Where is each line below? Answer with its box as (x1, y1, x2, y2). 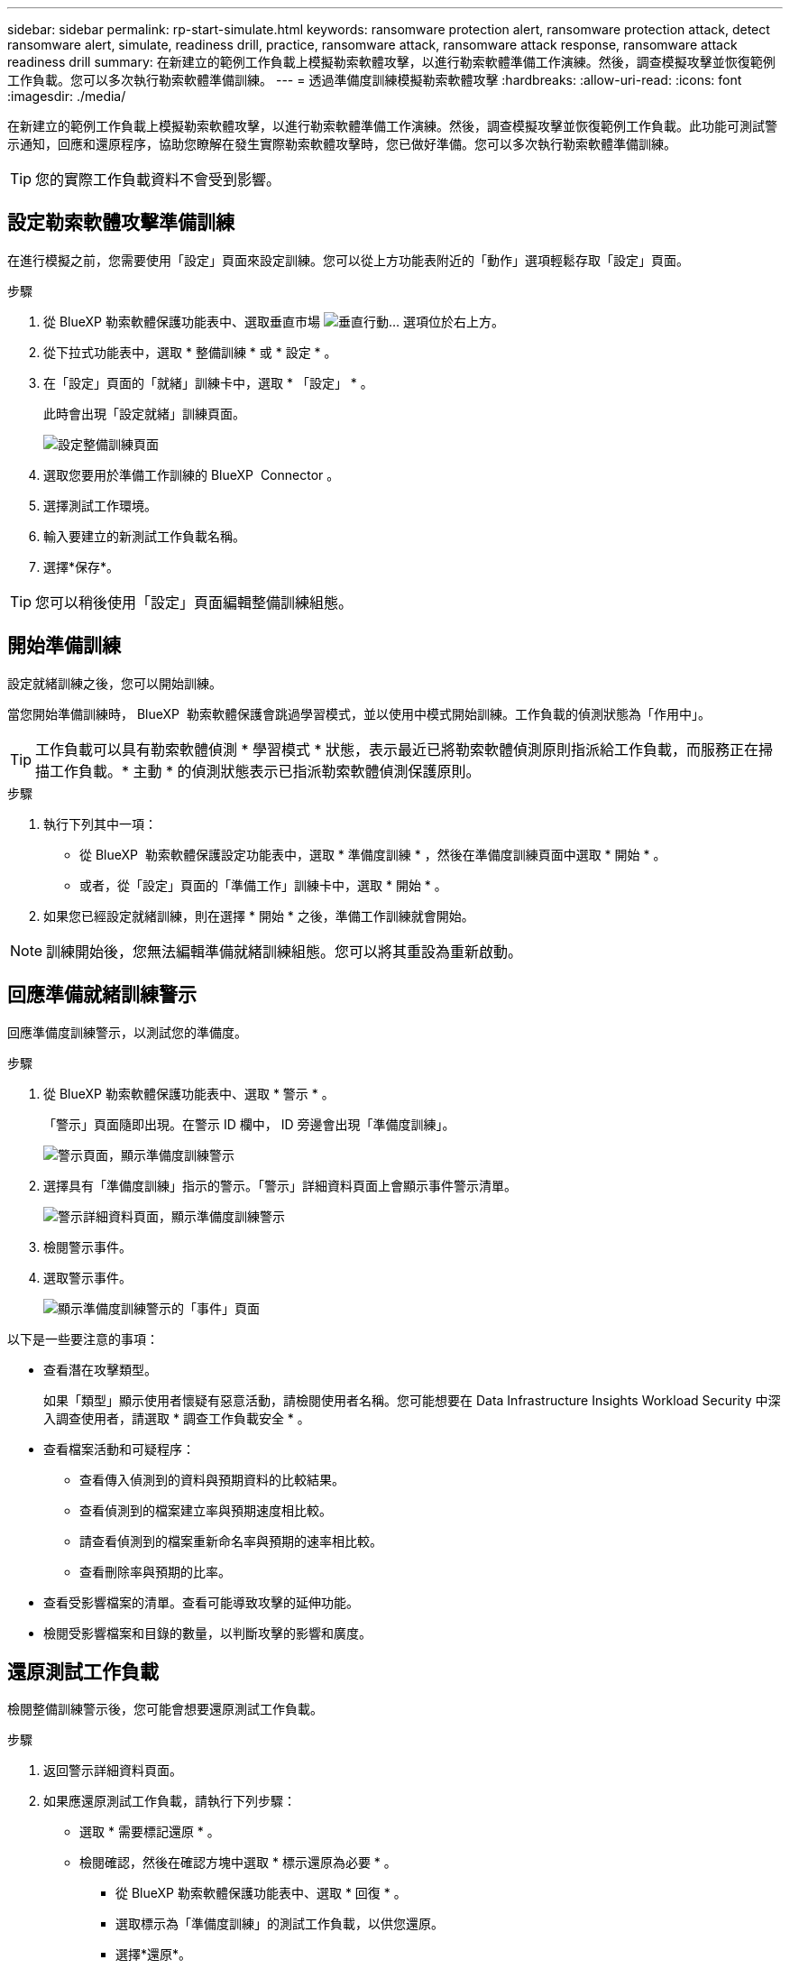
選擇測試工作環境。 (43, 497, 157, 513)
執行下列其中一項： (43, 815, 157, 832)
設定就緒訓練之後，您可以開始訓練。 (7, 675, 222, 691)
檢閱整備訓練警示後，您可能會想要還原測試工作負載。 (7, 1701, 323, 1717)
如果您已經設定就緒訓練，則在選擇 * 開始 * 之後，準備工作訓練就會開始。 (43, 907, 474, 924)
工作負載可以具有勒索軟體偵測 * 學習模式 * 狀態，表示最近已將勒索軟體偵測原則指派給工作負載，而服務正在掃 (35, 740, 774, 759)
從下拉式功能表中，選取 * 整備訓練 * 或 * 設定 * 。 (43, 344, 337, 360)
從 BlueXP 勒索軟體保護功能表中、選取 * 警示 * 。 (43, 1085, 335, 1101)
